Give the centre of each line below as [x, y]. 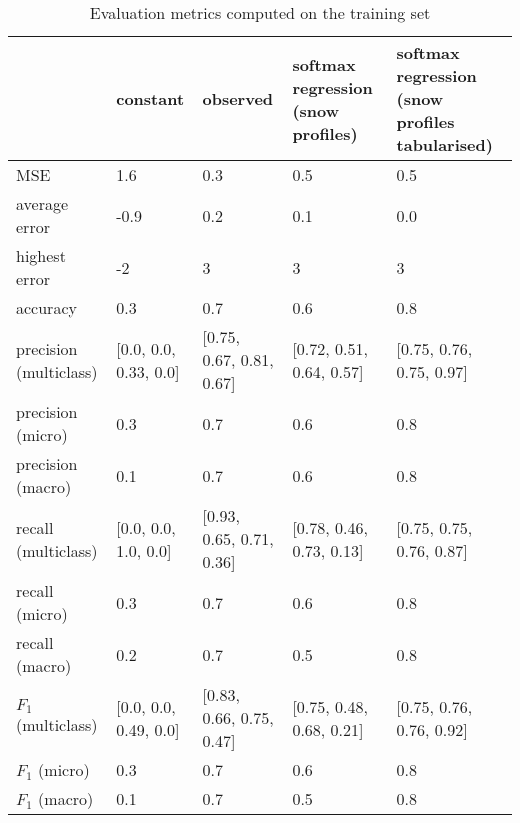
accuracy [46, 307]
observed [238, 98]
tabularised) [444, 144]
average [42, 203]
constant [150, 98]
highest [41, 255]
